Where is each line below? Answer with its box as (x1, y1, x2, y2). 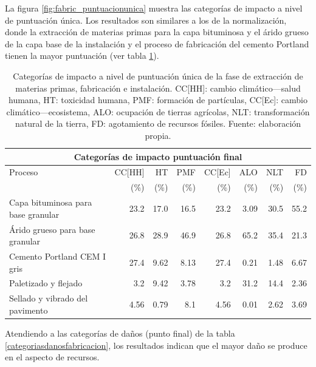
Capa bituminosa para (9, 196, 92, 209)
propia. (145, 129, 171, 141)
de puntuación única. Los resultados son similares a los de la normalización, (5, 13, 287, 26)
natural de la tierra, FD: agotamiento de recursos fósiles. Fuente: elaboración (15, 117, 301, 130)
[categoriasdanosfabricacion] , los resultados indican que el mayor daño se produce (5, 338, 307, 351)
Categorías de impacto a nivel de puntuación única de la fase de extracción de (13, 69, 303, 82)
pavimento (9, 303, 48, 316)
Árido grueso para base (9, 223, 95, 235)
